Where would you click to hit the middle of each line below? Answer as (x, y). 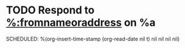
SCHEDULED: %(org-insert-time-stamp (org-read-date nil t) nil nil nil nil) (93, 39)
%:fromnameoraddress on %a (81, 23)
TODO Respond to (50, 10)
